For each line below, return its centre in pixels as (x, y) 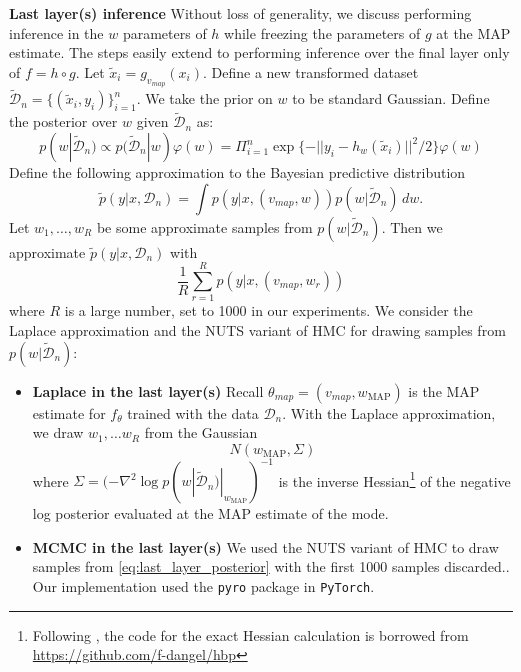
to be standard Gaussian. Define (391, 98)
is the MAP (444, 390)
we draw (58, 432)
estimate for (69, 412)
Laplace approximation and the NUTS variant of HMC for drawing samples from (257, 329)
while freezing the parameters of (322, 32)
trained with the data (193, 412)
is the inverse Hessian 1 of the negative (394, 479)
